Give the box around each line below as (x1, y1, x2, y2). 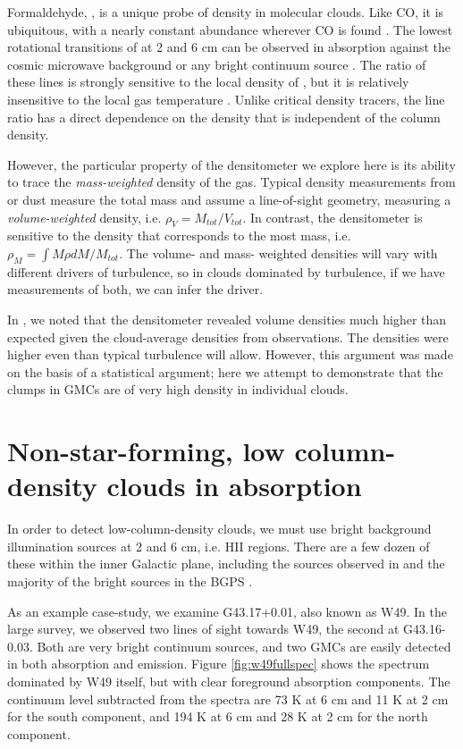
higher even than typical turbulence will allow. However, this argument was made (7, 345, 453, 364)
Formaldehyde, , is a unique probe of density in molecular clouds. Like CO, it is (7, 3, 444, 21)
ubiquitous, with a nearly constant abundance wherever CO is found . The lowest (7, 20, 453, 38)
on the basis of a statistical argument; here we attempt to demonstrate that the (7, 362, 443, 381)
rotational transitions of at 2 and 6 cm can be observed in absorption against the (7, 38, 451, 56)
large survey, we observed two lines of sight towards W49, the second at (7, 619, 400, 638)
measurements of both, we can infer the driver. (7, 280, 264, 299)
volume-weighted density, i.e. (7, 207, 162, 226)
